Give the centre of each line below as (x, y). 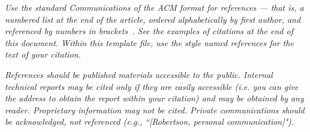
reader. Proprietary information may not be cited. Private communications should (155, 109)
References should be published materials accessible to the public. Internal (139, 74)
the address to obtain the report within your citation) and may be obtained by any (154, 98)
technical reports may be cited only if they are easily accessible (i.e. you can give (152, 86)
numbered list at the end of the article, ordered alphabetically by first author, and (153, 19)
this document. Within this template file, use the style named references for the (149, 42)
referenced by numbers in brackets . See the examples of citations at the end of (149, 31)
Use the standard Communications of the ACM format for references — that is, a (154, 7)
